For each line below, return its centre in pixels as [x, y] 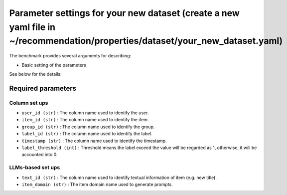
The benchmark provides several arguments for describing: [70, 56]
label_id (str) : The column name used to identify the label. [87, 134]
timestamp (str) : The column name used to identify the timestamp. [94, 141]
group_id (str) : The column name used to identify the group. [88, 127]
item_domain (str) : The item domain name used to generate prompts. [97, 184]
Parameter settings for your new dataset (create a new [125, 13]
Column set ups [29, 103]
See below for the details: [35, 74]
